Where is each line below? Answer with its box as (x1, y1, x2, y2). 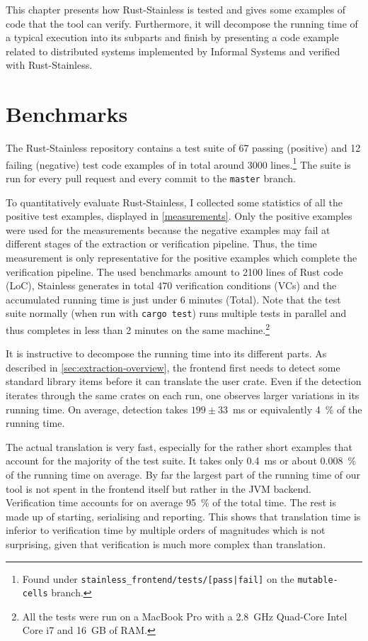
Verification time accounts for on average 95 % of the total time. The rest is (6, 495, 336, 510)
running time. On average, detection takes (6, 401, 188, 416)
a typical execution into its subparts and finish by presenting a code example (6, 30, 339, 45)
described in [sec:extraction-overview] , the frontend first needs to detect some (6, 359, 340, 374)
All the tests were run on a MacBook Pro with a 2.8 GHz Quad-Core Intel (22, 608, 347, 623)
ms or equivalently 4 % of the (232, 401, 362, 416)
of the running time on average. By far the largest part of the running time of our (6, 467, 361, 481)
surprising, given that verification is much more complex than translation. (6, 536, 326, 551)
